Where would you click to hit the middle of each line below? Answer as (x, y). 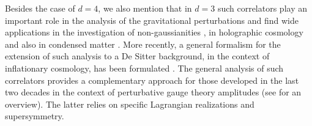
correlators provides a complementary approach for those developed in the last (152, 80)
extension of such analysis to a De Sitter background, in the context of (137, 56)
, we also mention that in (145, 8)
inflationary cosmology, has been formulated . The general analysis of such (144, 68)
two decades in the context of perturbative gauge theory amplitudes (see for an (153, 92)
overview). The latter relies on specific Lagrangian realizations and (130, 104)
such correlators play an (262, 8)
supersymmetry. (35, 116)
